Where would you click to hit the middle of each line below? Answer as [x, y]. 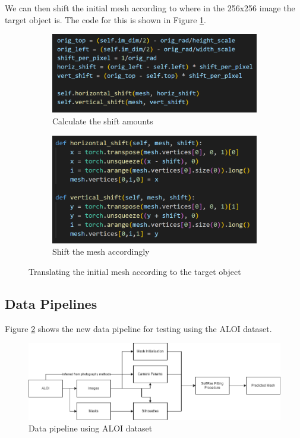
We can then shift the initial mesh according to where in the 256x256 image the [150, 8]
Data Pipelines [51, 304]
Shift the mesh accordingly [101, 251]
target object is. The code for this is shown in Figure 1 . [105, 19]
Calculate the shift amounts [103, 121]
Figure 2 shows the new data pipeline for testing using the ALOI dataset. [138, 328]
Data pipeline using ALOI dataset [91, 428]
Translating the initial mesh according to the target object [135, 272]
